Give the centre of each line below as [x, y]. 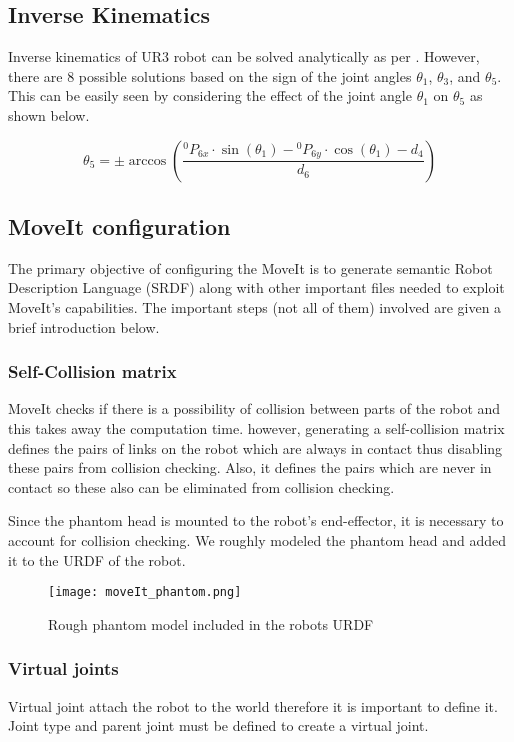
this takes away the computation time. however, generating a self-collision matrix [256, 427]
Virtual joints [63, 668]
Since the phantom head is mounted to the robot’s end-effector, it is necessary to [256, 520]
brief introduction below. [84, 326]
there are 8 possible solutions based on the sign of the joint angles [210, 75]
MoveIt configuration [119, 225]
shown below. [49, 114]
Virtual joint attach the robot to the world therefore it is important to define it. [253, 705]
